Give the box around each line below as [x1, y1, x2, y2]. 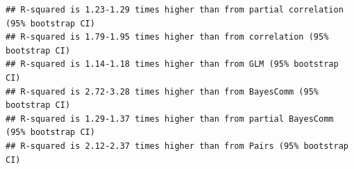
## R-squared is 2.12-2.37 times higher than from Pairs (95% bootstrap [6, 140, 348, 151]
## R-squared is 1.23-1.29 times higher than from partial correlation [6, 5, 344, 15]
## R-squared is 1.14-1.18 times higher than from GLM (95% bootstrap [6, 59, 339, 70]
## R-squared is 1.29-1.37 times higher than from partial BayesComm [6, 113, 334, 124]
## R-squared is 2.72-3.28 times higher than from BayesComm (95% [6, 86, 319, 97]
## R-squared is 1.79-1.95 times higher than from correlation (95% [6, 32, 329, 42]
